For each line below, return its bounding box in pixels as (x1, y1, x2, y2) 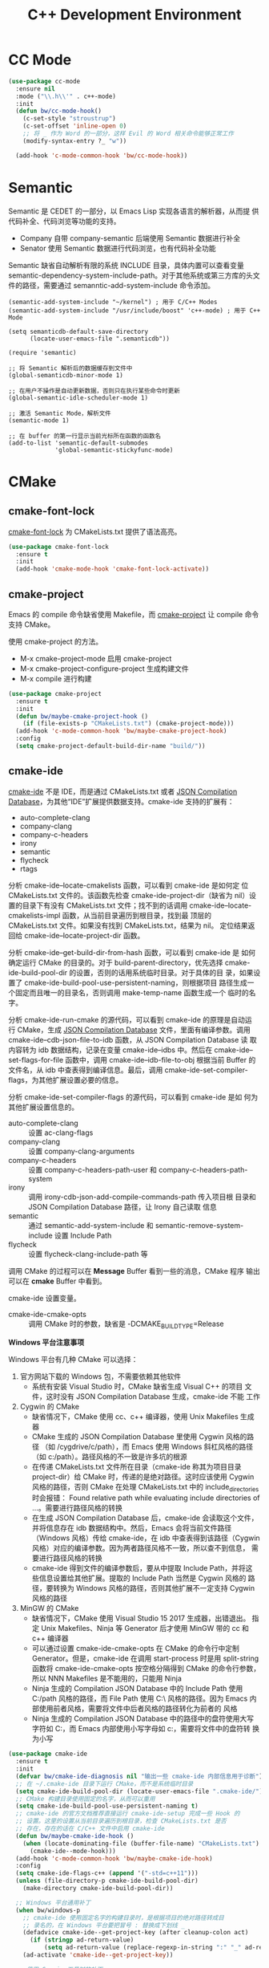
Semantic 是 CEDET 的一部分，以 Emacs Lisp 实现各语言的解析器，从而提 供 (8, 206, 259, 216)
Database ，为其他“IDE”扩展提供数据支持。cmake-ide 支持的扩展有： (8, 796, 235, 806)
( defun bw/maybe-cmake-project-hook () (15, 712, 149, 720)
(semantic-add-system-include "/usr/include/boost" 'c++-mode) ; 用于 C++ (8, 307, 261, 315)
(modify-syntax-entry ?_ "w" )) (22, 136, 127, 145)
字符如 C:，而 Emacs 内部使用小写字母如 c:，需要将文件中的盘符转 (31, 1724, 251, 1734)
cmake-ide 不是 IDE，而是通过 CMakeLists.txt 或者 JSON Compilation (8, 787, 238, 796)
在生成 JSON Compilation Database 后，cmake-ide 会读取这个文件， (31, 1513, 259, 1523)
